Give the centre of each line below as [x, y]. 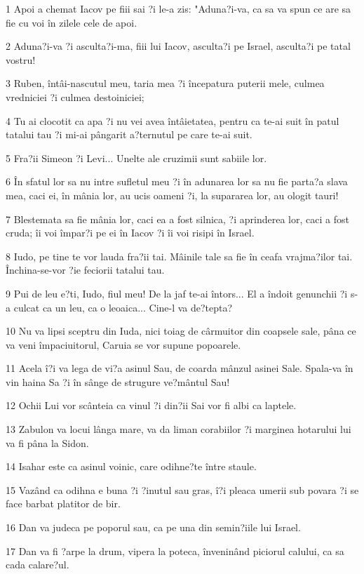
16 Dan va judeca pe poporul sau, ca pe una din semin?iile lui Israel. [153, 527]
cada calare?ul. [38, 565]
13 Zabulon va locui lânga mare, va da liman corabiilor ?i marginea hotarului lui [178, 429]
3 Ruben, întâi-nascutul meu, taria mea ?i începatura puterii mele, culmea [165, 83]
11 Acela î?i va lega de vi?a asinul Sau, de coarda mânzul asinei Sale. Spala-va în [180, 368]
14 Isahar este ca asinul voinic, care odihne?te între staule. [131, 466]
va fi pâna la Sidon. [47, 442]
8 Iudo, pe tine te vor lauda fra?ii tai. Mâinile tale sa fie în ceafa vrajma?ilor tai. [179, 256]
